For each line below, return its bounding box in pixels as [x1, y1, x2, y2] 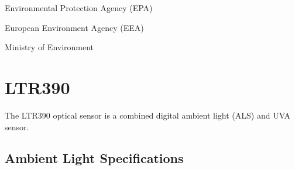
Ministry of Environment [5, 41, 94, 53]
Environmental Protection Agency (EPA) [5, 2, 153, 13]
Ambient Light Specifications [5, 149, 184, 167]
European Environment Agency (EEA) [5, 21, 144, 33]
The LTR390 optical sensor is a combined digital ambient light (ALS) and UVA [5, 109, 291, 121]
